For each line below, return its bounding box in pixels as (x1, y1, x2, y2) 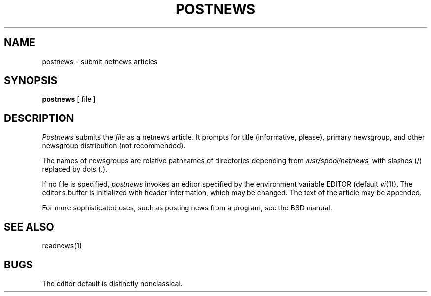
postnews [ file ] (42, 95, 96, 104)
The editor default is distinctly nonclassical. (42, 279, 183, 288)
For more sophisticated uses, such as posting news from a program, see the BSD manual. (42, 204, 332, 212)
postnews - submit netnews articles (42, 57, 158, 66)
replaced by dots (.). (42, 165, 108, 174)
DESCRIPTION (4, 112, 74, 124)
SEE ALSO (4, 220, 54, 233)
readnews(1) (42, 241, 82, 250)
